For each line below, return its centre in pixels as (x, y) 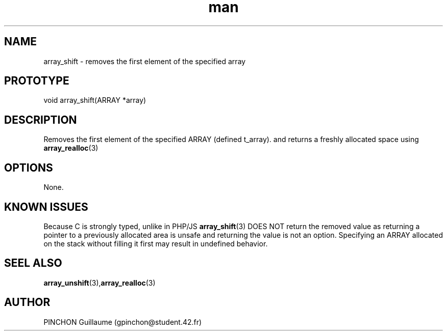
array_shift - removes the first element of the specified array (145, 61)
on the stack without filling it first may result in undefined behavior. (156, 243)
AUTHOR (27, 302)
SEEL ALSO (33, 263)
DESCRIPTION (41, 120)
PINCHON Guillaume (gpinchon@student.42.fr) (123, 322)
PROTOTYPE (37, 81)
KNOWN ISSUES (46, 207)
